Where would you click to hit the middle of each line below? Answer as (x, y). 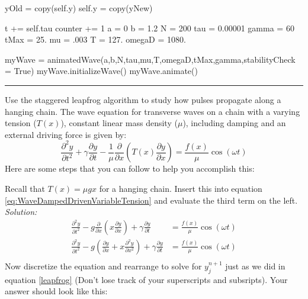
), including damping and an (234, 123)
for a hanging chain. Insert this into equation (181, 188)
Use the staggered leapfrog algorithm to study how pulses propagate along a (143, 99)
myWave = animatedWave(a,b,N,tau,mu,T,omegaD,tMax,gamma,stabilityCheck (150, 59)
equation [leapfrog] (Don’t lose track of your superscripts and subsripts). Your (146, 279)
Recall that (25, 188)
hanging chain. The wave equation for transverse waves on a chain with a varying (153, 111)
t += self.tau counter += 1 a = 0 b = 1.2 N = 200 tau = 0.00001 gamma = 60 (150, 28)
